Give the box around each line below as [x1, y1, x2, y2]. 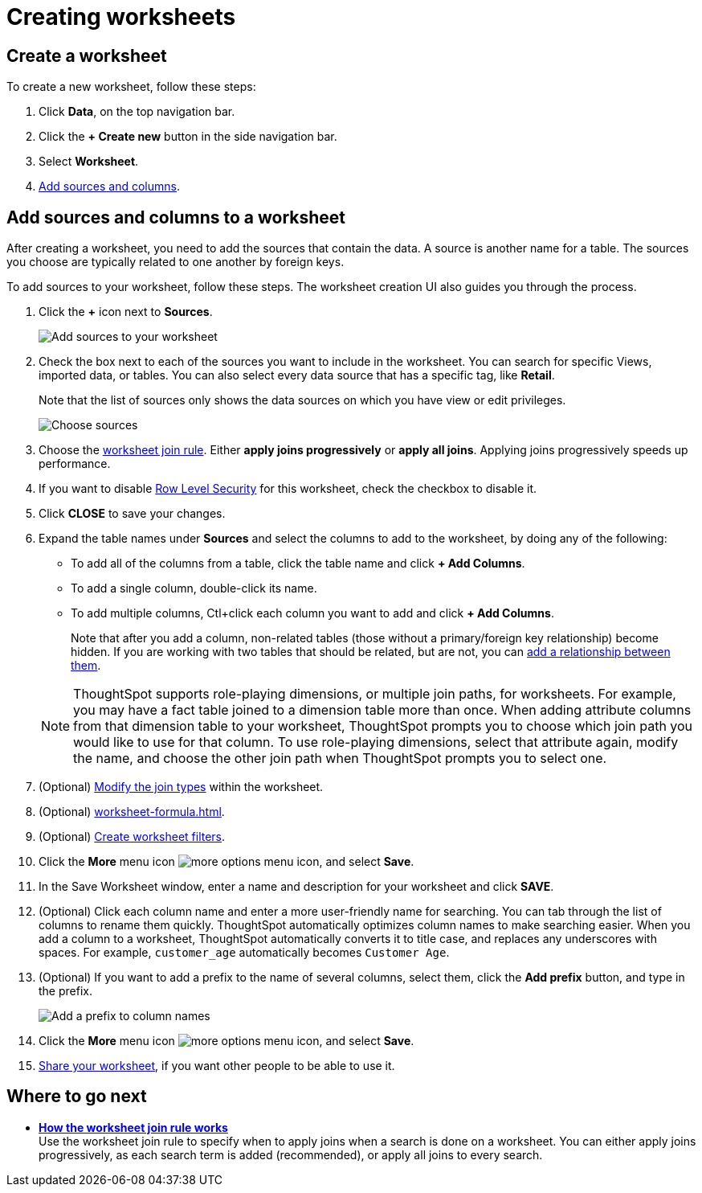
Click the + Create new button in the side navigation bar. [39, 129, 337, 144]
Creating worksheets [6, 3, 236, 31]
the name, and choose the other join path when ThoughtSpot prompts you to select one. [73, 750, 607, 767]
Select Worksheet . [39, 154, 139, 169]
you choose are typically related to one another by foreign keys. [6, 255, 345, 269]
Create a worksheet [6, 45, 167, 66]
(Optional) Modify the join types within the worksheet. [39, 780, 324, 794]
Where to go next [6, 1086, 147, 1107]
